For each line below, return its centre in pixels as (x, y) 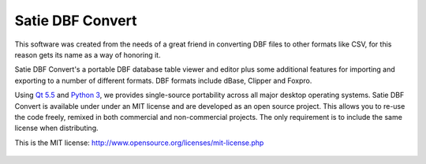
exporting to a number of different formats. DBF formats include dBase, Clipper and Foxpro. (163, 80)
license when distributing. (56, 128)
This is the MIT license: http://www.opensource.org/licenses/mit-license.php (139, 143)
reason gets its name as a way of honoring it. (88, 54)
